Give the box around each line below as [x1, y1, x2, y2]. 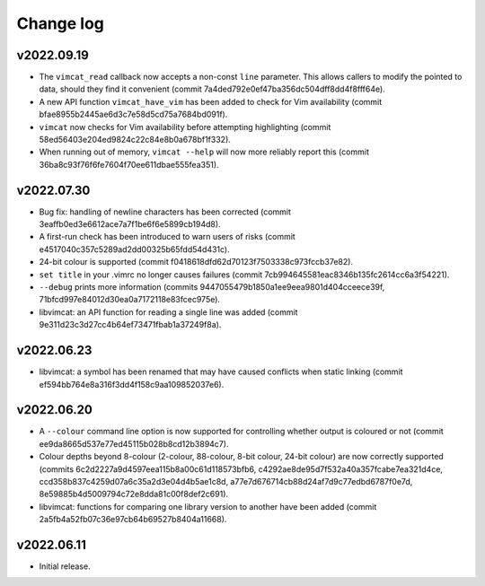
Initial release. [39, 561, 91, 572]
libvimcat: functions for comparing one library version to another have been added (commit [39, 501, 377, 512]
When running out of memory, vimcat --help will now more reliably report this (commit [39, 146, 370, 157]
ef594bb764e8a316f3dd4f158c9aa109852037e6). [39, 379, 225, 389]
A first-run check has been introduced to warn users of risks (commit [39, 232, 295, 242]
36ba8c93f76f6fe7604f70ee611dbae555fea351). [39, 159, 219, 170]
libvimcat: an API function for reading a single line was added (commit [39, 306, 298, 318]
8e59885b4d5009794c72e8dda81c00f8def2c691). [39, 489, 229, 500]
